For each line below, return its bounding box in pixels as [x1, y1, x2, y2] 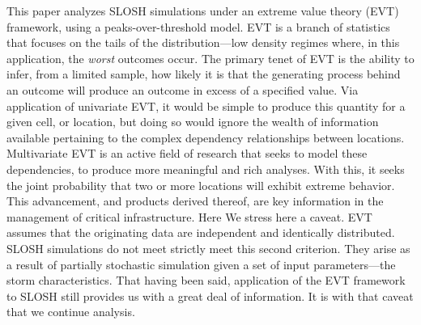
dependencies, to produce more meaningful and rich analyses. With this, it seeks [6, 160, 405, 177]
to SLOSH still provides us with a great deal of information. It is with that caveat [6, 287, 414, 304]
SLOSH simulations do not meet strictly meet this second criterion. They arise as [6, 239, 410, 256]
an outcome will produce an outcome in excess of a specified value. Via [6, 81, 359, 98]
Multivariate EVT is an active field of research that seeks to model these [6, 145, 368, 162]
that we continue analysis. [6, 303, 135, 320]
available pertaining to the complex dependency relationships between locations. [6, 129, 405, 146]
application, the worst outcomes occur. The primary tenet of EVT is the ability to [6, 49, 415, 66]
